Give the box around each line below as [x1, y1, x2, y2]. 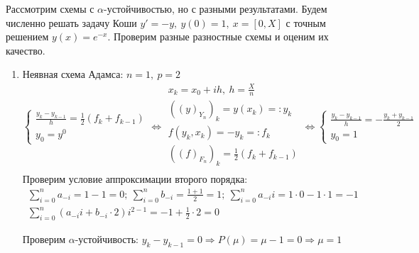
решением [6, 29, 49, 44]
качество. [6, 43, 45, 57]
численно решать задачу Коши [6, 15, 137, 30]
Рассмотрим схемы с [6, 1, 94, 16]
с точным [285, 15, 326, 30]
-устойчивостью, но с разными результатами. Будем [104, 1, 327, 16]
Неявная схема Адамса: [22, 67, 124, 81]
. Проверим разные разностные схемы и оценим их [107, 29, 329, 44]
